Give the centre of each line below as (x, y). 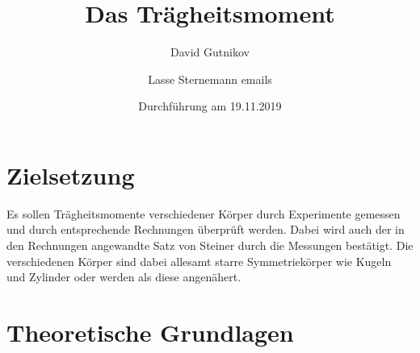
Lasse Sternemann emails (210, 79)
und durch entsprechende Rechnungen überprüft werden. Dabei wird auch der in (206, 229)
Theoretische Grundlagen (150, 332)
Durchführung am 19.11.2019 (210, 106)
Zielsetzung (71, 174)
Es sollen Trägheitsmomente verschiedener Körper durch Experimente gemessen (204, 213)
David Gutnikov (210, 52)
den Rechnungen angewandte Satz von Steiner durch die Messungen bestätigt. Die (210, 245)
